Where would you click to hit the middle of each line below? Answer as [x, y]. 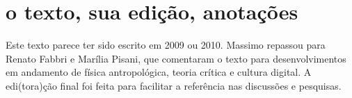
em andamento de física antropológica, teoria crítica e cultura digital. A [159, 72]
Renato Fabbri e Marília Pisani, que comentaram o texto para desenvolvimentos [176, 58]
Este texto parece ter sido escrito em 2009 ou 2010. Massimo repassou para [166, 45]
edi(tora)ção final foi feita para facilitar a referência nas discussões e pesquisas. [174, 85]
